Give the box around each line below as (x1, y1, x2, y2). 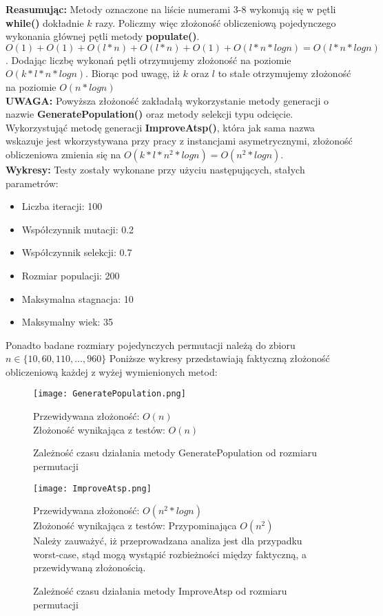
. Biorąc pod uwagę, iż (85, 66, 180, 81)
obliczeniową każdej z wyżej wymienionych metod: (6, 364, 218, 379)
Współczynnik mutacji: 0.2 (21, 222, 134, 236)
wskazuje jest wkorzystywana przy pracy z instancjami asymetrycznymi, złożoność (6, 134, 353, 148)
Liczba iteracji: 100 (21, 199, 103, 213)
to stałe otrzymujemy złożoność (218, 66, 351, 81)
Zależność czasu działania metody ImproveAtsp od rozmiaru (33, 583, 287, 597)
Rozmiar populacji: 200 (21, 268, 120, 282)
